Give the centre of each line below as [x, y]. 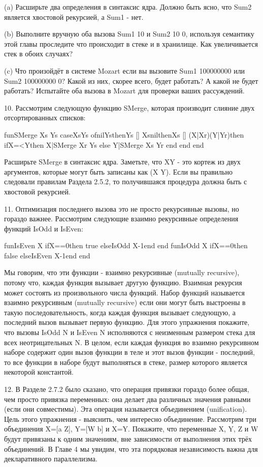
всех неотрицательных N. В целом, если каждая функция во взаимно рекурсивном [131, 342]
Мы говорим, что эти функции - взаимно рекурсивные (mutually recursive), [122, 272]
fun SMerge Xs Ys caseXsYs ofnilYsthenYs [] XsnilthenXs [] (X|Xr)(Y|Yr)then [124, 134]
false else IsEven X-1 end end [47, 255]
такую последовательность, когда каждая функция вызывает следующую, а [120, 312]
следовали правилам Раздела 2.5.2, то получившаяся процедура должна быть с [126, 181]
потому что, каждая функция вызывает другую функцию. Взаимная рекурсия [123, 282]
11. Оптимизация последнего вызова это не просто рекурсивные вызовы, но [122, 208]
